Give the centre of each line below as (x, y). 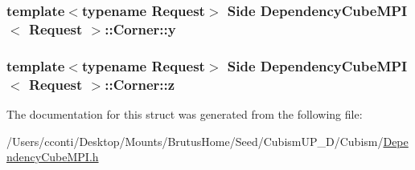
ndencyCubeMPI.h (53, 157)
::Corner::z (140, 84)
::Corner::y (140, 28)
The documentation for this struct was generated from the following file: (185, 113)
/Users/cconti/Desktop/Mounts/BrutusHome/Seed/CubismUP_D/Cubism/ (195, 141)
